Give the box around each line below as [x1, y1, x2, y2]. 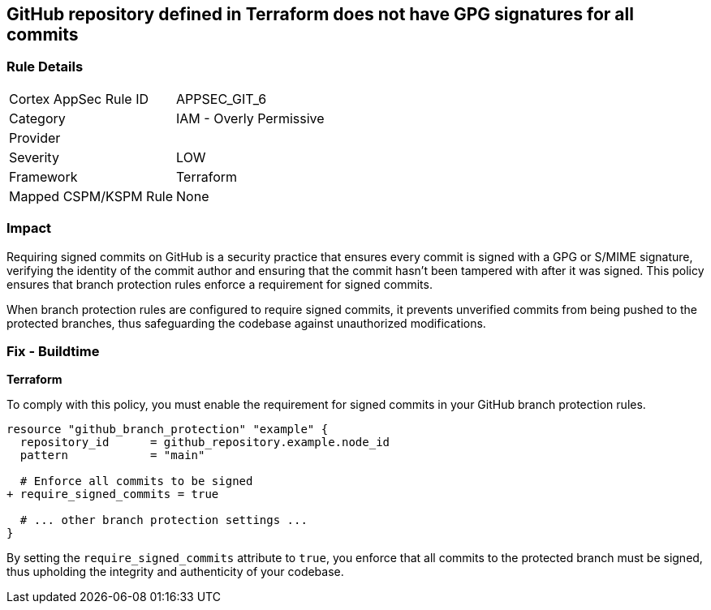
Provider [9, 129, 61, 146]
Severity [9, 148, 59, 165]
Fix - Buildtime [6, 342, 100, 359]
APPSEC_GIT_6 [176, 90, 267, 107]
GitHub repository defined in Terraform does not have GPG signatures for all [6, 4, 634, 24]
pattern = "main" [19, 449, 205, 462]
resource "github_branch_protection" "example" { [6, 423, 329, 436]
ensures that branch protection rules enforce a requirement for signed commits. [6, 277, 433, 291]
